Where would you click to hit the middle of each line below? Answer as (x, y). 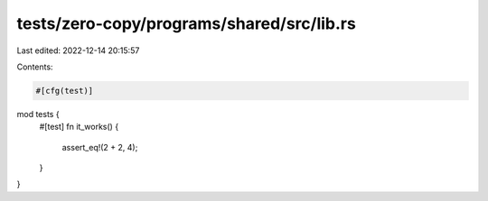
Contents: (35, 67)
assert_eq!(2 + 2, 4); (100, 147)
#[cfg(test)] (65, 91)
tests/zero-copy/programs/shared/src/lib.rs (186, 23)
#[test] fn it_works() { (79, 127)
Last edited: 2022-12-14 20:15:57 (78, 50)
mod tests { (38, 114)
